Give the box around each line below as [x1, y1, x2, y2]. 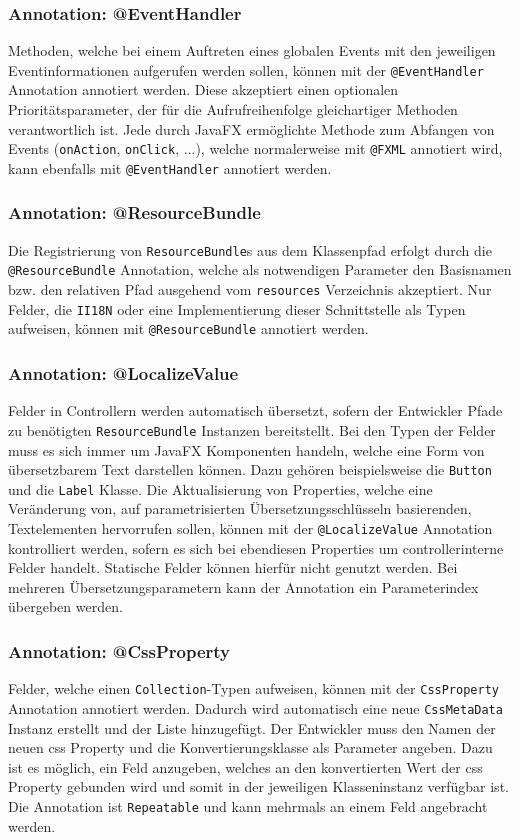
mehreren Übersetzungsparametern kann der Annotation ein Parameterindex [8, 576, 479, 597]
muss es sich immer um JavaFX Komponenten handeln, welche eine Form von [8, 439, 485, 460]
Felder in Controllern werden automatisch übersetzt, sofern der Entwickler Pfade [8, 400, 503, 421]
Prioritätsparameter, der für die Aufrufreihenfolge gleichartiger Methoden [8, 99, 458, 120]
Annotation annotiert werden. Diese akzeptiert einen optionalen [8, 79, 399, 100]
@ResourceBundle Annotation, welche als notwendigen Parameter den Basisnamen [8, 259, 512, 280]
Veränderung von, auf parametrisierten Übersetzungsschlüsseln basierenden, [8, 498, 472, 519]
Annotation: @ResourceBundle [8, 200, 261, 225]
